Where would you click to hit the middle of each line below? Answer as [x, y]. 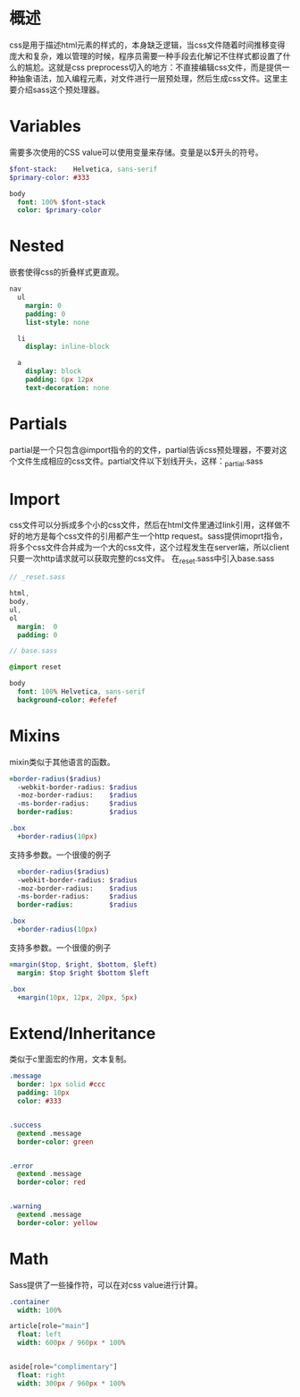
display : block [54, 371]
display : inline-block [67, 347]
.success [25, 1125]
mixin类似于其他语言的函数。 [62, 762]
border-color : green [55, 1142]
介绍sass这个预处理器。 [61, 89]
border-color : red [52, 1182]
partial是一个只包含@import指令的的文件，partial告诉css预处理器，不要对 [144, 449]
